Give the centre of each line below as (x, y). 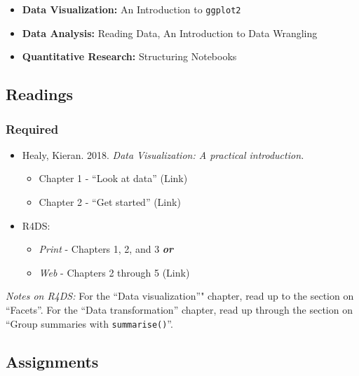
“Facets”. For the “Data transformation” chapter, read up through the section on (179, 309)
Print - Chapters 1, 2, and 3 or (106, 249)
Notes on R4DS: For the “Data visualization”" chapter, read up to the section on (180, 296)
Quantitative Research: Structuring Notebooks (129, 56)
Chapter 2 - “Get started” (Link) (110, 202)
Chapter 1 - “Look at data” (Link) (113, 178)
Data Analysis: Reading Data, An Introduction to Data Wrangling (170, 33)
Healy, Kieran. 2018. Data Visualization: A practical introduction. (163, 154)
